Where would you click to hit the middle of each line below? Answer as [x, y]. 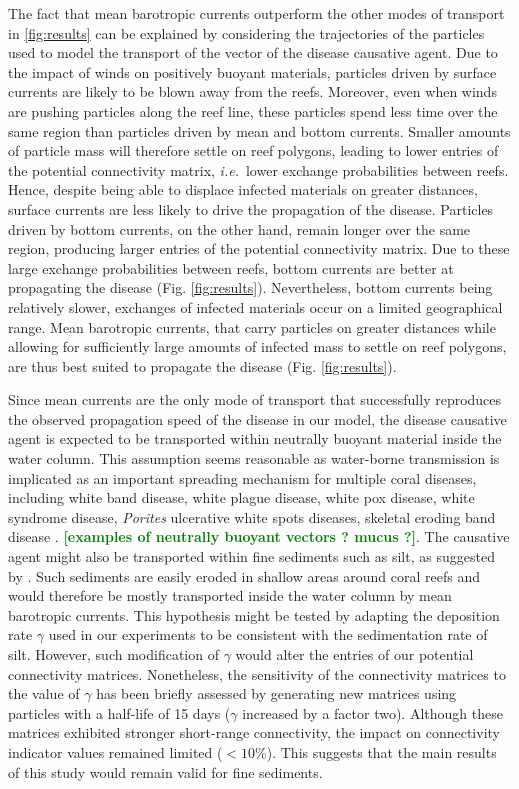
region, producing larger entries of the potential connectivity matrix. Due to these [259, 248]
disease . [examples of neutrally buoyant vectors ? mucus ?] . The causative [259, 536]
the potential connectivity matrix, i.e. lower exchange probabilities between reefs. [258, 169]
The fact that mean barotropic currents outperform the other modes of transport [256, 13]
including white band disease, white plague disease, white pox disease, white [241, 497]
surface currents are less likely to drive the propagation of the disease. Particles [251, 208]
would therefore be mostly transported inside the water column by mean [230, 595]
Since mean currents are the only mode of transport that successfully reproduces [255, 399]
